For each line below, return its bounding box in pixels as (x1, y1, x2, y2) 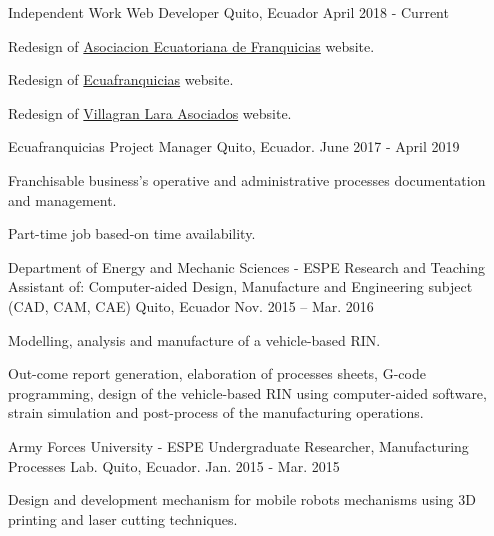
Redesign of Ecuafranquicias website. (8, 69, 234, 90)
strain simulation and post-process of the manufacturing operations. (8, 402, 424, 423)
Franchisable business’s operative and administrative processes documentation (8, 169, 486, 190)
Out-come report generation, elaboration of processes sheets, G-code (8, 363, 426, 384)
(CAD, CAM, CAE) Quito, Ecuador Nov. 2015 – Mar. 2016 (8, 295, 374, 316)
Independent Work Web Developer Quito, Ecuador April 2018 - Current (8, 2, 449, 22)
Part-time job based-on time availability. (8, 223, 256, 244)
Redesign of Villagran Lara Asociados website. (8, 102, 292, 123)
